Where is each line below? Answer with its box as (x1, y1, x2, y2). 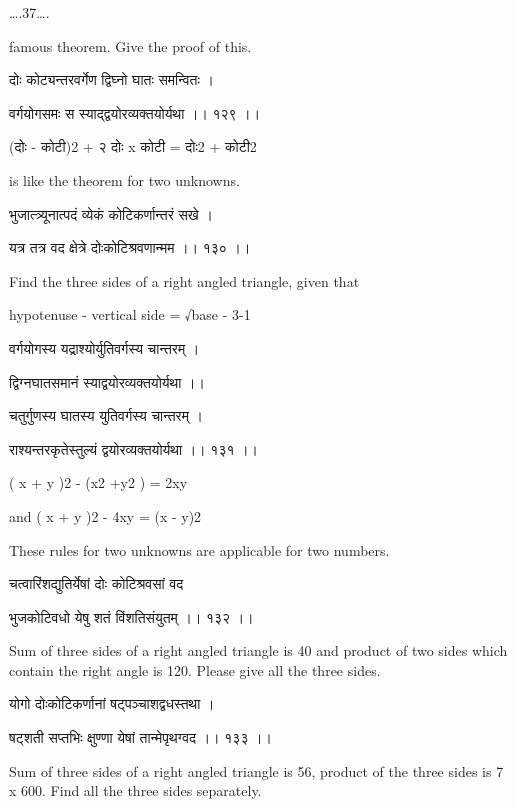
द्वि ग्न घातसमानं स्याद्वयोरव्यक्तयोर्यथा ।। (9, 371, 205, 392)
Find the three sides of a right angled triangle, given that (9, 270, 360, 291)
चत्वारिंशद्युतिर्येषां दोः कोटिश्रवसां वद (9, 573, 184, 594)
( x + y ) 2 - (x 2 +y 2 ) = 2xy (9, 472, 188, 493)
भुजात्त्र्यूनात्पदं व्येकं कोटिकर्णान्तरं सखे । (9, 203, 213, 224)
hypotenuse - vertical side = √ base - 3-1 (9, 304, 251, 325)
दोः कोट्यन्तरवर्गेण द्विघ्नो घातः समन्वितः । (9, 69, 214, 90)
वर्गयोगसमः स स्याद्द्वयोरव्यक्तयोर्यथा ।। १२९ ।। (9, 102, 261, 123)
